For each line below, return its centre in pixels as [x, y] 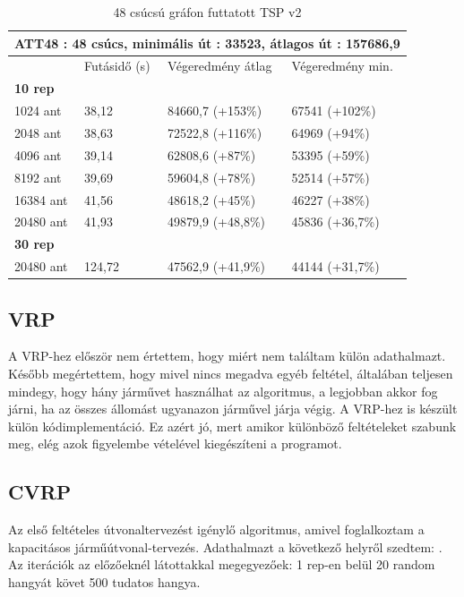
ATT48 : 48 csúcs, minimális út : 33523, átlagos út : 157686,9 [207, 43]
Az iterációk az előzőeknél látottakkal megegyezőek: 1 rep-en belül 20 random [222, 564]
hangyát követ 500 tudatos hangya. [104, 581]
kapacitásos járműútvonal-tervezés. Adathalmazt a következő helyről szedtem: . [225, 546]
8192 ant [38, 177]
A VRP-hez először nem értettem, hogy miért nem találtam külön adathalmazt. [227, 356]
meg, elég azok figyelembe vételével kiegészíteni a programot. [175, 443]
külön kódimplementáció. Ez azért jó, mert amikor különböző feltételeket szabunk [232, 426]
